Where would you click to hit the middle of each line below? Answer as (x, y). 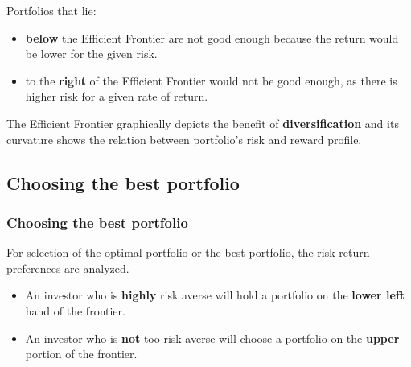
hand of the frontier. (75, 310)
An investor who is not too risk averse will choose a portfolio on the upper (212, 338)
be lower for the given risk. (91, 54)
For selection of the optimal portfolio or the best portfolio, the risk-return (188, 252)
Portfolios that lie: (51, 10)
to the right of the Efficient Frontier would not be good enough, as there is (211, 80)
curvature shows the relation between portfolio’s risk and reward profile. (184, 139)
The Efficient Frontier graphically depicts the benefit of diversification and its (203, 123)
